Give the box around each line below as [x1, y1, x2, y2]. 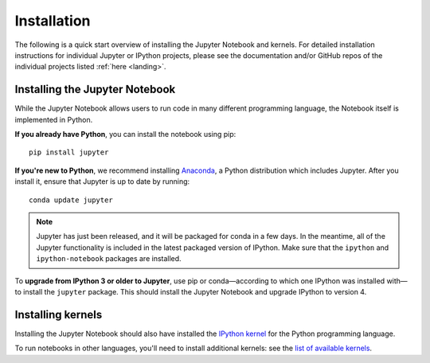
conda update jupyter [29, 195, 113, 205]
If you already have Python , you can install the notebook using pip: [14, 130, 236, 139]
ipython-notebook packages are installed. [36, 254, 182, 263]
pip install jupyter [29, 148, 109, 157]
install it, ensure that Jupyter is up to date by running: [14, 177, 190, 186]
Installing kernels [14, 307, 103, 322]
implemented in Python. [14, 115, 93, 124]
